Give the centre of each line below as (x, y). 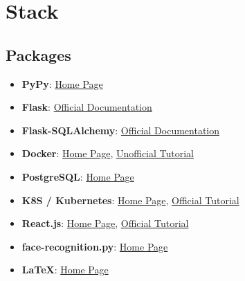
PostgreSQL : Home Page (78, 176)
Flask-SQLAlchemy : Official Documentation (121, 130)
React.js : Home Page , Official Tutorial (105, 223)
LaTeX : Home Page (65, 270)
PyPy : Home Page (62, 83)
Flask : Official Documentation (87, 107)
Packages (38, 54)
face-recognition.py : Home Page (95, 246)
